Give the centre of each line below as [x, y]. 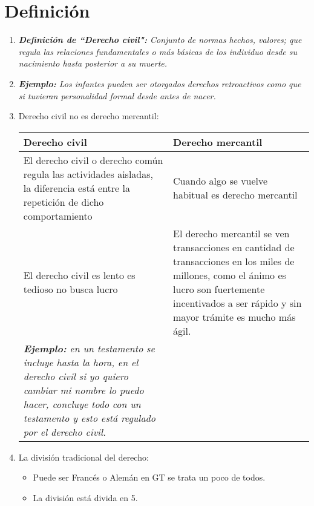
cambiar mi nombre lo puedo [83, 390]
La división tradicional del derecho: [83, 457]
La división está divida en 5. [85, 497]
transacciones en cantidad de [234, 247]
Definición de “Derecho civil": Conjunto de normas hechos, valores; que [160, 40]
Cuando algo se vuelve [221, 181]
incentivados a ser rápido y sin [237, 303]
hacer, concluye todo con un [82, 404]
